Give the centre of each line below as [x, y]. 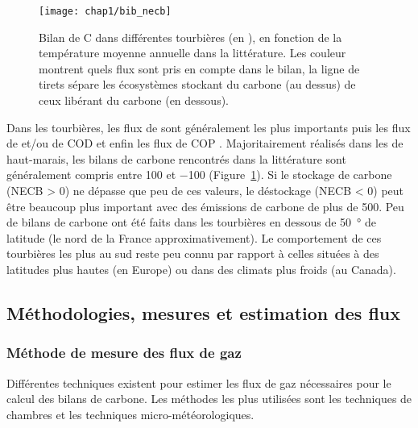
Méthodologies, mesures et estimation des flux [203, 312]
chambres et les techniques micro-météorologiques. [130, 414]
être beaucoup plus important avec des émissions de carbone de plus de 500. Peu [205, 206]
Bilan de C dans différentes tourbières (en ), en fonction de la [190, 37]
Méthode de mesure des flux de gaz [124, 353]
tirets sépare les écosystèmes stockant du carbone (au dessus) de [197, 84]
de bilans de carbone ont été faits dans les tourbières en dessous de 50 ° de [191, 222]
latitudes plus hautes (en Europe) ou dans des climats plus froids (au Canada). [201, 269]
